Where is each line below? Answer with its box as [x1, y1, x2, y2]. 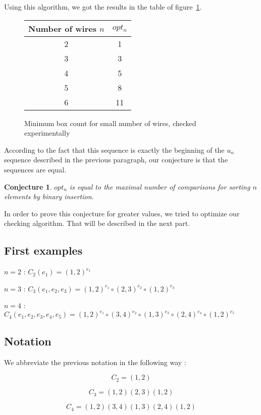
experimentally [24, 128, 70, 138]
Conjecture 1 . [4, 181, 52, 192]
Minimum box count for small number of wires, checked [24, 117, 196, 128]
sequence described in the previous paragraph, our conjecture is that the [4, 154, 228, 165]
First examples [4, 243, 83, 258]
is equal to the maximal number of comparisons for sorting [69, 181, 250, 192]
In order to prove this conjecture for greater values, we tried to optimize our [4, 208, 240, 218]
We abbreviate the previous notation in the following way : [4, 357, 186, 367]
